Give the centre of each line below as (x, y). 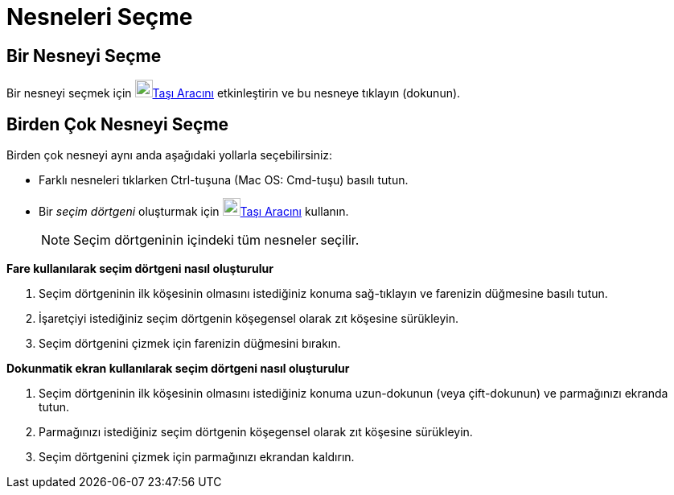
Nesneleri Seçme (100, 17)
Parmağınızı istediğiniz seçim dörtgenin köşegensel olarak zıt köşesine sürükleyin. (256, 432)
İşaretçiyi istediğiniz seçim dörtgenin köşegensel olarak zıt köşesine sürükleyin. (249, 319)
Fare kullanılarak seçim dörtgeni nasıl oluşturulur (140, 269)
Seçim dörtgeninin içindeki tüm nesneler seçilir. (216, 240)
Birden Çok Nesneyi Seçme (118, 124)
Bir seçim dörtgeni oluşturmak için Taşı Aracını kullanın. (194, 212)
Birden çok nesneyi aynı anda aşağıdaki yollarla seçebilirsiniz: (170, 155)
